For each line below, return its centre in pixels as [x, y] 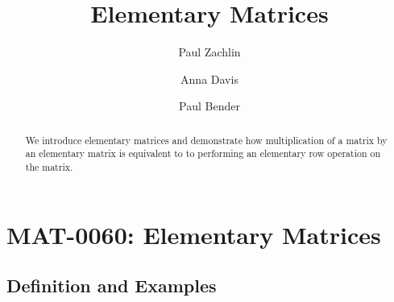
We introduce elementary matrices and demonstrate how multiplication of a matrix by [206, 140]
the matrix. [49, 167]
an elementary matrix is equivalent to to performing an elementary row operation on [203, 153]
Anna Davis [209, 79]
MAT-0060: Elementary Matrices [194, 234]
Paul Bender [209, 106]
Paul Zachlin [209, 52]
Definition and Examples [112, 285]
